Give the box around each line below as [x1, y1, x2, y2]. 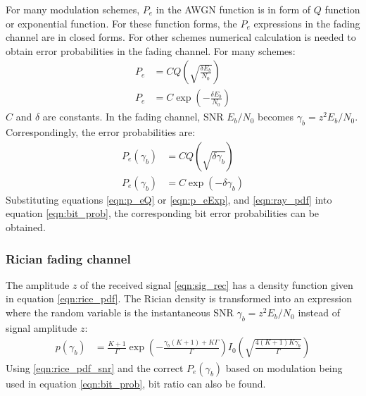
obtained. [6, 220, 46, 235]
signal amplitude [6, 320, 77, 335]
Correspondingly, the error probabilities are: [6, 125, 196, 140]
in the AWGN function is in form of [156, 2, 311, 16]
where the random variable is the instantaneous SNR [6, 305, 234, 320]
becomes [258, 109, 294, 124]
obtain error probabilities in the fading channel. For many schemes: [6, 43, 296, 58]
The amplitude [6, 277, 70, 292]
